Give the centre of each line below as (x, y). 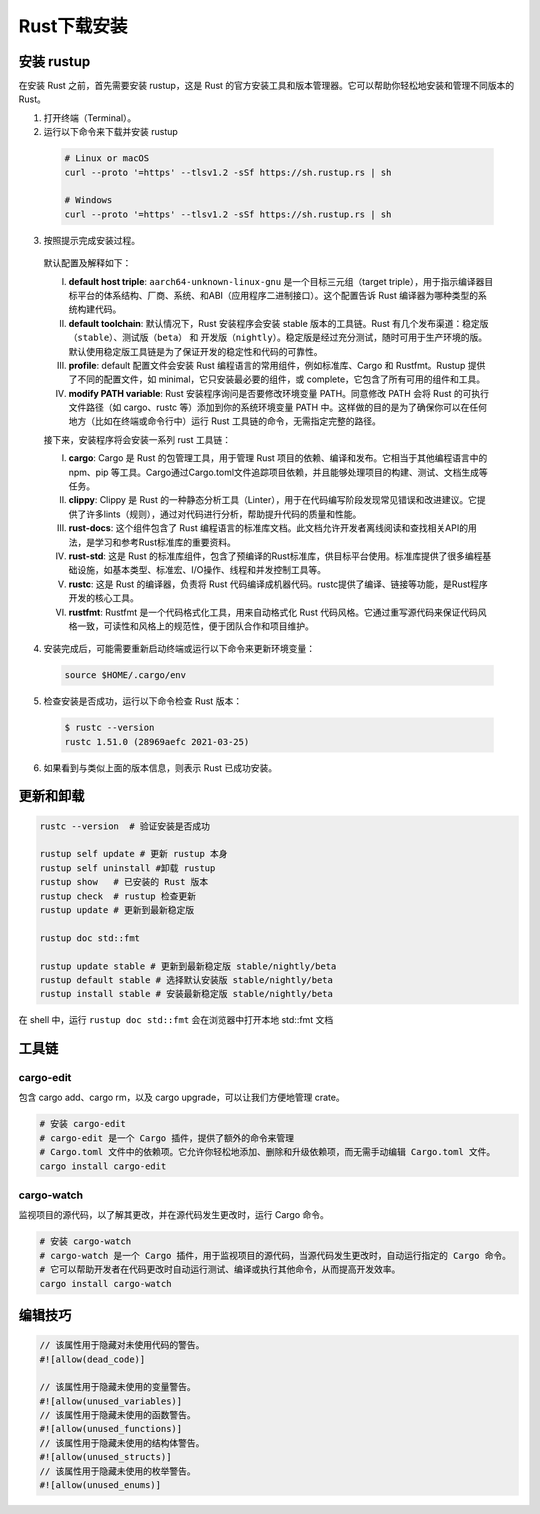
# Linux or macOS (107, 158)
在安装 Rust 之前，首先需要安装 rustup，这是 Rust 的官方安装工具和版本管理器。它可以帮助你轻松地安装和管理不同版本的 (266, 86)
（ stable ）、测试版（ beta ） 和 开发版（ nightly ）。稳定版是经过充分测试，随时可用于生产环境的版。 (278, 337)
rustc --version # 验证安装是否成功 (124, 826)
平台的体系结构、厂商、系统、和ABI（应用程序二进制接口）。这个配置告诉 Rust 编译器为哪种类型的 (277, 295)
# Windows (88, 200)
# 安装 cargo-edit (83, 1124)
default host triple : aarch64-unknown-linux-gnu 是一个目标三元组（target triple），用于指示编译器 (276, 281)
